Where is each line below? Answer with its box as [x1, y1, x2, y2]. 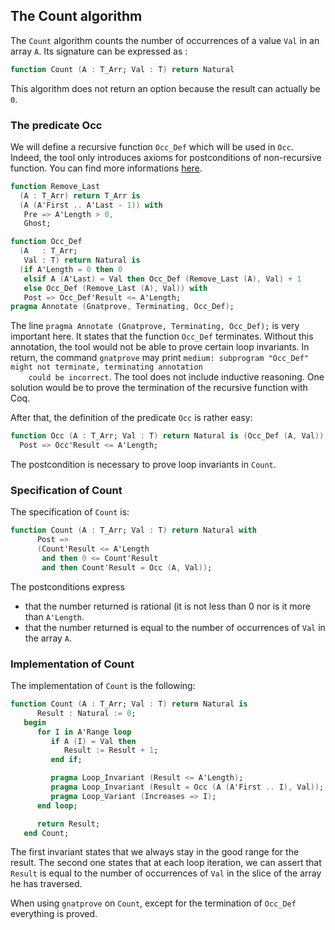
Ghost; [23, 219, 52, 229]
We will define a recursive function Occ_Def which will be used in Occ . [10, 140, 294, 153]
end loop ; [36, 800, 78, 811]
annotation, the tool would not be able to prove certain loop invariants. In [10, 341, 310, 353]
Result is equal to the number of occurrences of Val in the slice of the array [10, 867, 322, 879]
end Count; [23, 828, 70, 838]
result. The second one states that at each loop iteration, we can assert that [10, 857, 322, 869]
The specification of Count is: [10, 506, 130, 518]
